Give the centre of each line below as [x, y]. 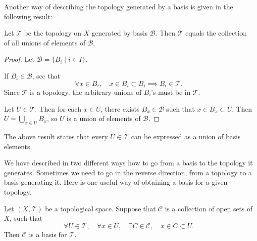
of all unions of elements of [45, 42]
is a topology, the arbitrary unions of [86, 92]
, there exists [120, 108]
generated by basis [120, 33]
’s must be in [171, 92]
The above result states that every [56, 136]
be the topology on [53, 33]
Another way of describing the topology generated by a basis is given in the [119, 6]
